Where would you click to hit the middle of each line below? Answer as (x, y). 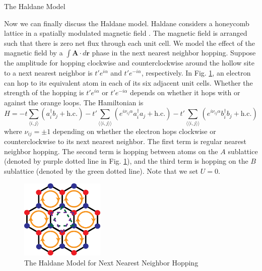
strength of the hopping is (44, 92)
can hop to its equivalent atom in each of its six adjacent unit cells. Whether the (128, 82)
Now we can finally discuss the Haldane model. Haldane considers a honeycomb (127, 23)
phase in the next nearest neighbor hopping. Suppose (174, 53)
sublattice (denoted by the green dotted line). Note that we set (101, 171)
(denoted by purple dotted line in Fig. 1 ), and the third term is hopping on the (126, 161)
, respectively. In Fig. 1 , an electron (196, 72)
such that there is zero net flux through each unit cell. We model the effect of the (130, 43)
